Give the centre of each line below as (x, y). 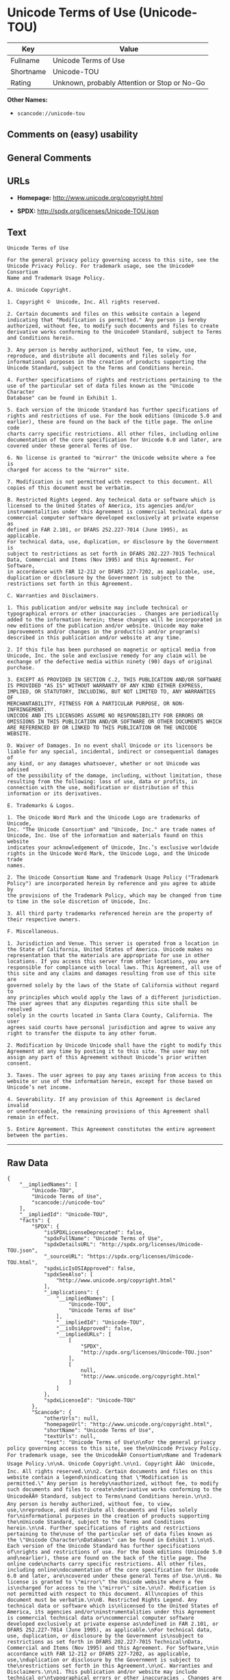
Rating (21, 82)
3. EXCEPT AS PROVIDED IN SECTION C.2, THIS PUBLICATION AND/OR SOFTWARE (115, 680)
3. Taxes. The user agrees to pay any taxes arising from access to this (115, 1076)
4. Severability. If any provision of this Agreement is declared (104, 1100)
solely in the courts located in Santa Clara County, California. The (110, 1015)
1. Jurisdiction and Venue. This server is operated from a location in (113, 943)
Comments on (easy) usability (73, 135)
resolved (20, 1010)
